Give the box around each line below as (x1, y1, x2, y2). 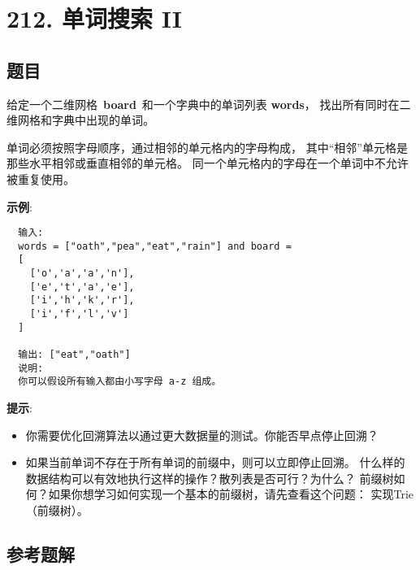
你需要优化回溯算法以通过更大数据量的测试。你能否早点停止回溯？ (25, 426, 379, 443)
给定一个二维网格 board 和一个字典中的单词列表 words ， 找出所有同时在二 (6, 95, 411, 112)
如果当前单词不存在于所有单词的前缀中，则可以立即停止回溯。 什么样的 (25, 454, 405, 471)
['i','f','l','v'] (29, 308, 129, 320)
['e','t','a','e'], (29, 281, 135, 293)
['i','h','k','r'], (29, 294, 135, 307)
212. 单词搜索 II (6, 2, 182, 35)
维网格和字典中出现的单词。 (6, 111, 154, 128)
